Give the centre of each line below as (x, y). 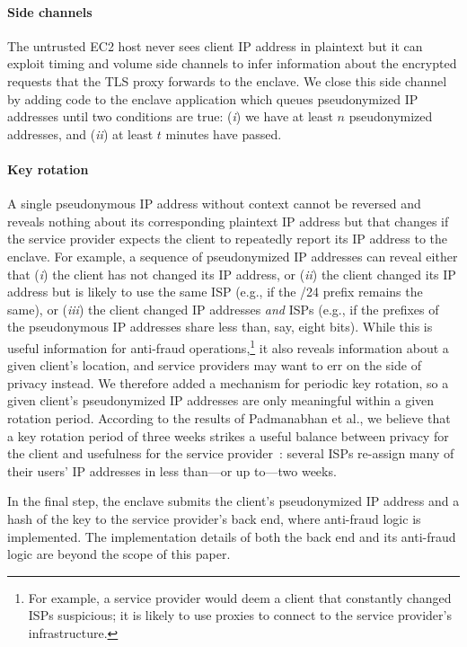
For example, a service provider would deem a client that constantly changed (240, 597)
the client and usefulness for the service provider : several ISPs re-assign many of (231, 453)
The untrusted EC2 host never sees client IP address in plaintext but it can (215, 45)
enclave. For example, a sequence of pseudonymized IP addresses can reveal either (233, 256)
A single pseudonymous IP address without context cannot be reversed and (214, 204)
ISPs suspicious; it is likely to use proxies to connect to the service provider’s (240, 615)
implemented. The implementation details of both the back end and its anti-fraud (232, 536)
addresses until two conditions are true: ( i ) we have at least (170, 116)
